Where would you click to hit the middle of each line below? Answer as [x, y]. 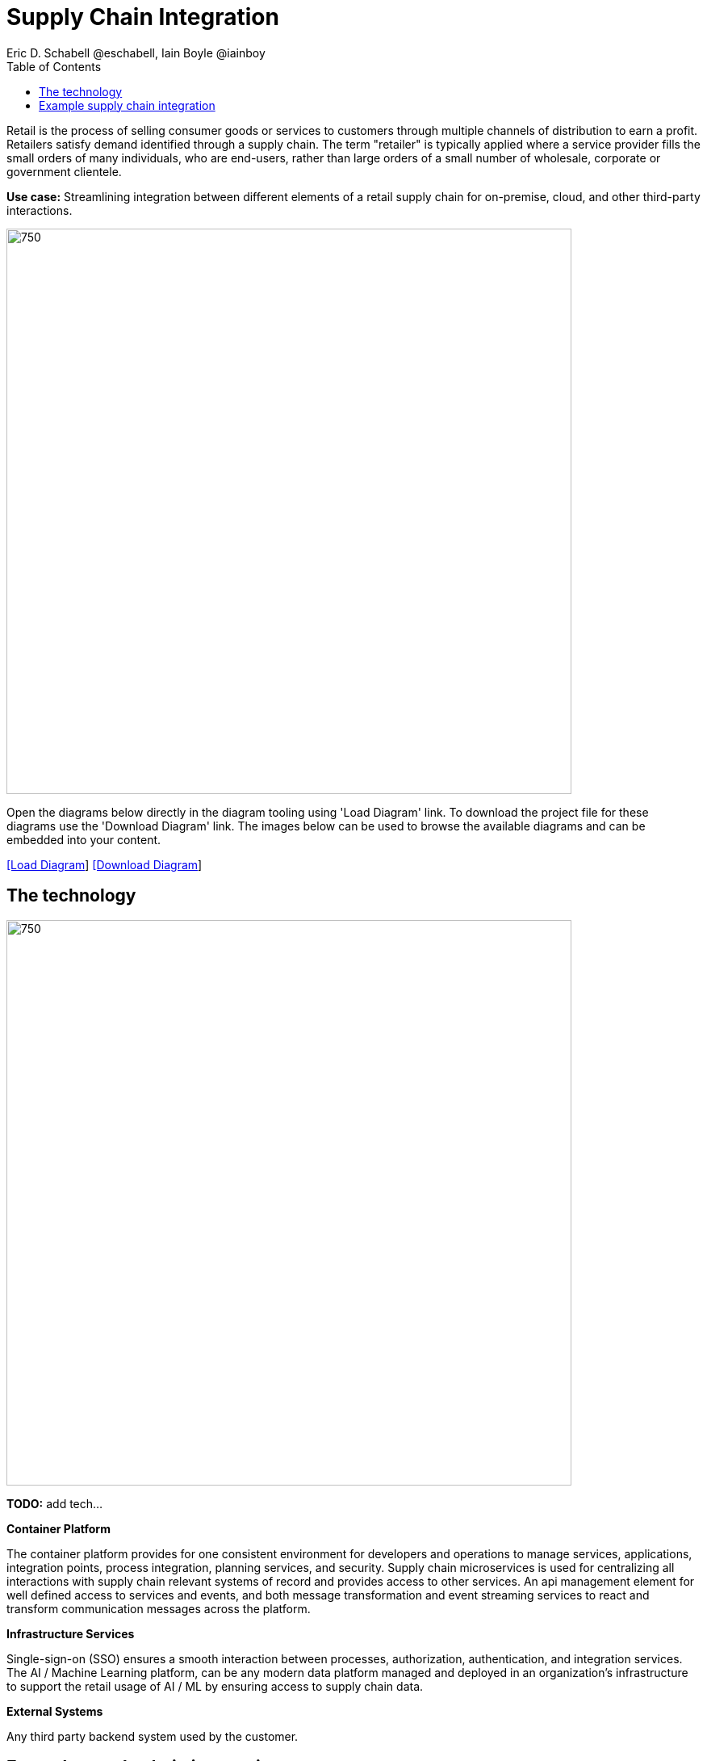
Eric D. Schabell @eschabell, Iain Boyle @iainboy [136, 53]
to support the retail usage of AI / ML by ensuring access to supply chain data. [215, 1686]
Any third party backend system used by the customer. [153, 1736]
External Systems [55, 1711]
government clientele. [64, 171]
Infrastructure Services [71, 1633]
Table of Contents [54, 66]
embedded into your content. [84, 839]
